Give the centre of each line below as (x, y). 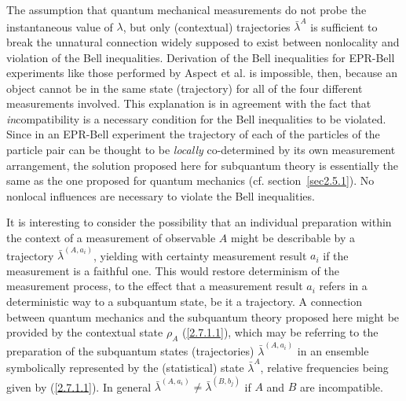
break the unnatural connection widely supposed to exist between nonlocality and (203, 41)
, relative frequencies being (324, 368)
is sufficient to (344, 26)
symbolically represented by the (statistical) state (125, 368)
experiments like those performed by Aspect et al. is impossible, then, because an (202, 73)
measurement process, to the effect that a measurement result (155, 286)
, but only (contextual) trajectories (207, 26)
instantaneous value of (60, 26)
